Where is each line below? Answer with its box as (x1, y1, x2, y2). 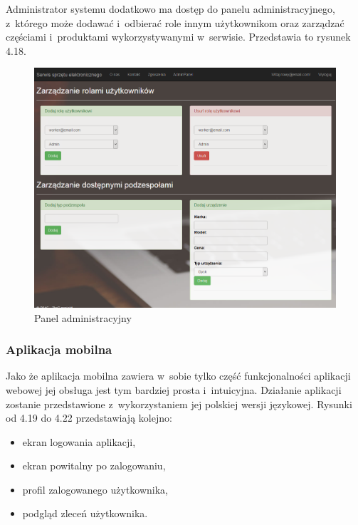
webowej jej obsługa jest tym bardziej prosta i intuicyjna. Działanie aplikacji (6, 382, 342, 397)
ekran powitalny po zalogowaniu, (22, 458, 166, 473)
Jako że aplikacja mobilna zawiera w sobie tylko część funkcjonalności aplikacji (6, 368, 351, 383)
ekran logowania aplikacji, (22, 434, 136, 449)
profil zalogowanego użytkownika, (22, 482, 169, 497)
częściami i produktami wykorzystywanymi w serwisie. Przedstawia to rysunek (6, 29, 351, 44)
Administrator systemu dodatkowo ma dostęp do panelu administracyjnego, (6, 1, 335, 16)
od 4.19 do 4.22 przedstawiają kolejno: (6, 410, 172, 425)
